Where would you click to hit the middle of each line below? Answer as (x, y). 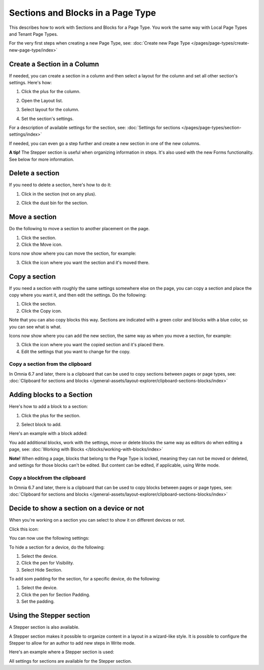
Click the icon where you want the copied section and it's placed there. (93, 345)
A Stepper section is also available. (44, 627)
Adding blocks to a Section (51, 395)
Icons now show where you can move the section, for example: (73, 253)
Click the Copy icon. (42, 311)
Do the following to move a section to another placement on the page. (79, 229)
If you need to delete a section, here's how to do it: (60, 185)
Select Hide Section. (42, 570)
